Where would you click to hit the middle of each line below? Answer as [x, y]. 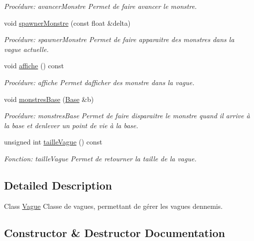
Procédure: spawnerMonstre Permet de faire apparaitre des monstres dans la [119, 39]
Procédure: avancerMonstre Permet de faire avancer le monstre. [101, 6]
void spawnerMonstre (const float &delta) [67, 23]
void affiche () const [34, 66]
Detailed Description [58, 185]
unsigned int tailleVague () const [53, 142]
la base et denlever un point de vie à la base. [71, 125]
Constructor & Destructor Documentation [115, 232]
